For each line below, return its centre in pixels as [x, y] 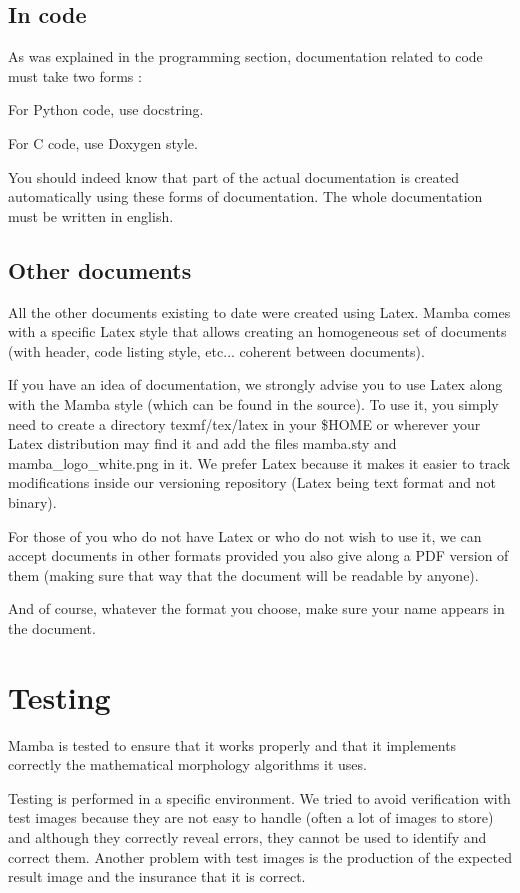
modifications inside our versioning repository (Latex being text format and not [252, 482]
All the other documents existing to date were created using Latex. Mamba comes [259, 311]
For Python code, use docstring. [106, 109]
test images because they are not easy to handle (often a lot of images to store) [251, 817]
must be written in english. [91, 215]
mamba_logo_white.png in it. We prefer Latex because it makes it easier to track [259, 462]
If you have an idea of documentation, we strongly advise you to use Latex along [255, 384]
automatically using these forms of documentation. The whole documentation [245, 196]
